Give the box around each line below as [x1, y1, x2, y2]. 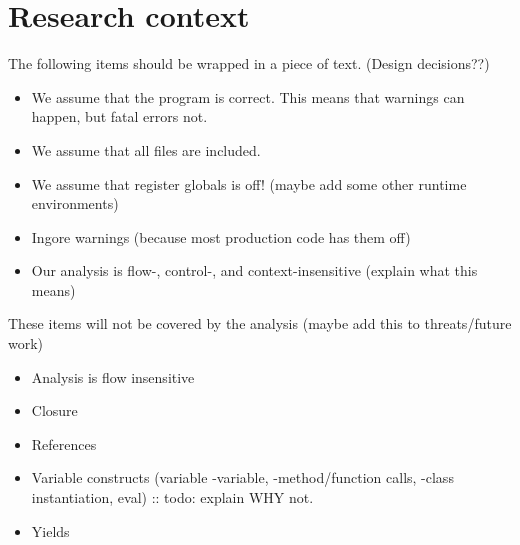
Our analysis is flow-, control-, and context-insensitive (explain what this [31, 260, 478, 281]
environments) [31, 193, 119, 214]
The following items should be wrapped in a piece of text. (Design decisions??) [8, 53, 490, 74]
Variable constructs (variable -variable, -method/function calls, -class [31, 467, 454, 488]
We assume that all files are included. [31, 139, 261, 160]
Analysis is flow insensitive [31, 366, 195, 387]
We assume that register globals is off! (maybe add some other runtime [31, 173, 467, 194]
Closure [31, 400, 78, 421]
